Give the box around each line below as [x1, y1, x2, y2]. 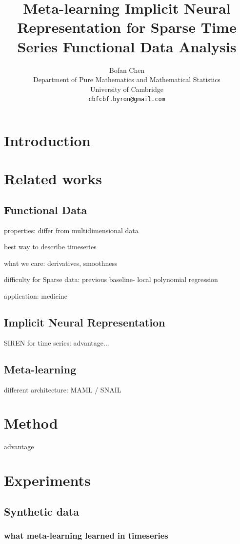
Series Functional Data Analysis [17, 36, 237, 56]
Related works [4, 169, 102, 189]
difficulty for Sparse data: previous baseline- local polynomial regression [4, 274, 218, 284]
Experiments [4, 470, 91, 490]
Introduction [4, 130, 91, 150]
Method [4, 413, 58, 433]
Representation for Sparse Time [17, 17, 237, 37]
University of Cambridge [90, 84, 163, 94]
